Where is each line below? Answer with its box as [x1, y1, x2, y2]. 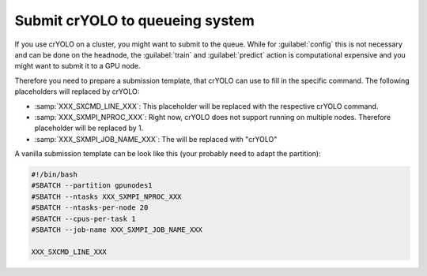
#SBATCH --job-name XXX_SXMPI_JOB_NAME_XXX [31, 226, 203, 234]
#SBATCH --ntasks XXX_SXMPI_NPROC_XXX [31, 192, 182, 201]
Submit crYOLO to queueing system [14, 12, 255, 29]
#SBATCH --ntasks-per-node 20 [31, 203, 149, 212]
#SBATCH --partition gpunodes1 [31, 181, 153, 190]
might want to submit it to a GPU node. [14, 62, 141, 71]
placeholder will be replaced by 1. [34, 123, 144, 133]
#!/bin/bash [31, 170, 78, 179]
